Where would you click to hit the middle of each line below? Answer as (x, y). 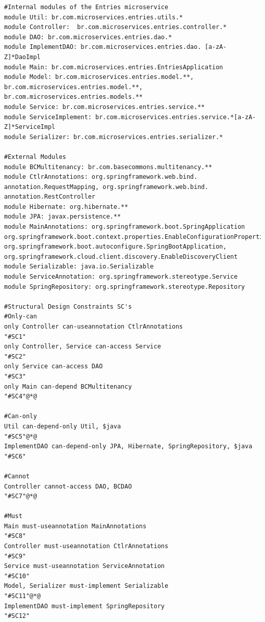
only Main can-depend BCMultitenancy (68, 386)
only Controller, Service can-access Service (83, 347)
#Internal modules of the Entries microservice (86, 7)
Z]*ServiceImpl (30, 127)
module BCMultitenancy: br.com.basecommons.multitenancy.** (108, 167)
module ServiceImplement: (48, 117)
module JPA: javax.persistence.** (63, 217)
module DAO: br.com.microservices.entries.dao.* (88, 37)
